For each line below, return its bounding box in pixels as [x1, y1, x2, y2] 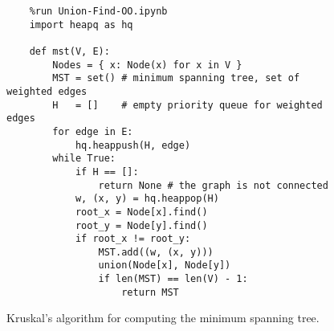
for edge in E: [52, 125, 133, 137]
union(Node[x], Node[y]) [98, 259, 231, 272]
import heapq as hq [29, 18, 133, 31]
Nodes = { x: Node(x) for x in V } [52, 59, 242, 71]
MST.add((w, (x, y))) [98, 246, 214, 258]
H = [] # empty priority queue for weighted [52, 99, 323, 111]
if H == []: [75, 165, 139, 178]
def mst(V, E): [29, 45, 110, 57]
